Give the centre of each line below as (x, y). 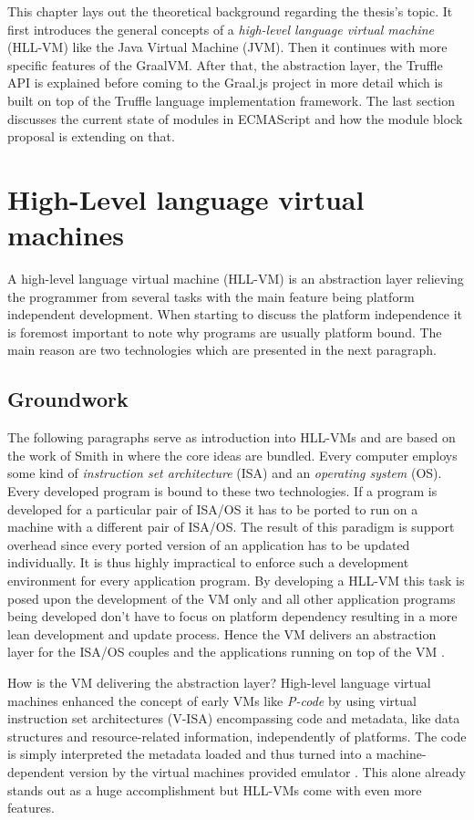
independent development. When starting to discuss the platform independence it (235, 314)
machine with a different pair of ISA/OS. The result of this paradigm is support (231, 527)
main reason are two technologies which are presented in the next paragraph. (222, 350)
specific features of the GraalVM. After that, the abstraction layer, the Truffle (225, 64)
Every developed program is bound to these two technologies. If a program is (222, 491)
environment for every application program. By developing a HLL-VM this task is (236, 580)
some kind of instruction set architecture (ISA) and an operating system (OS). (225, 473)
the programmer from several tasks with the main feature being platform (211, 296)
